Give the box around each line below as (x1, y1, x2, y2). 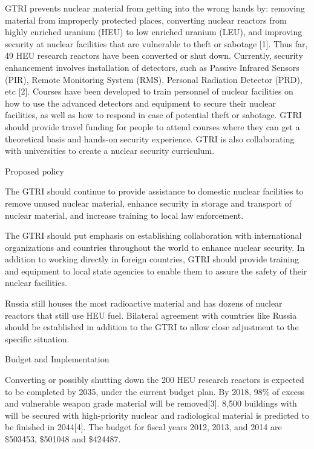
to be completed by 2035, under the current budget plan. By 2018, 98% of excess (5, 385, 305, 397)
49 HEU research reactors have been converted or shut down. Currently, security (5, 49, 303, 62)
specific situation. (5, 332, 70, 345)
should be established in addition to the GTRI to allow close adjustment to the (5, 321, 299, 333)
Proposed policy (5, 164, 64, 177)
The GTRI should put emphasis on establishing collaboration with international (5, 229, 302, 242)
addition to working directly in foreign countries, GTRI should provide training (5, 253, 299, 265)
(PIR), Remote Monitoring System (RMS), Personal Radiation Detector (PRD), (5, 73, 303, 85)
